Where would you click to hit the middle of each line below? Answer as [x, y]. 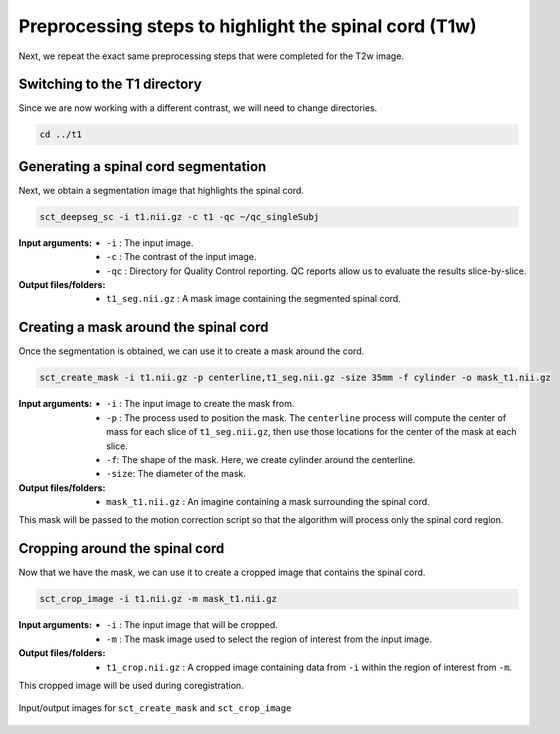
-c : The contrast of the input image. [181, 257]
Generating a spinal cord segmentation [142, 166]
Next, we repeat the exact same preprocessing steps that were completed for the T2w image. [211, 56]
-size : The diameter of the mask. [176, 474]
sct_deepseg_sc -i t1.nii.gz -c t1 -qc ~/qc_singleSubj [179, 216]
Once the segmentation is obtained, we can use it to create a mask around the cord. [191, 351]
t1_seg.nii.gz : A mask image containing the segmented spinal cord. [254, 299]
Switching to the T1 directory [110, 84]
